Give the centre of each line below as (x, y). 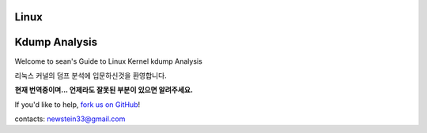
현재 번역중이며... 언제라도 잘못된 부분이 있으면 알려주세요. (104, 90)
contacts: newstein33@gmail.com (70, 119)
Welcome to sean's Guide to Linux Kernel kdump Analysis (109, 61)
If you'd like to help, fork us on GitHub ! (77, 104)
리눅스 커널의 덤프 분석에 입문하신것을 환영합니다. (91, 76)
